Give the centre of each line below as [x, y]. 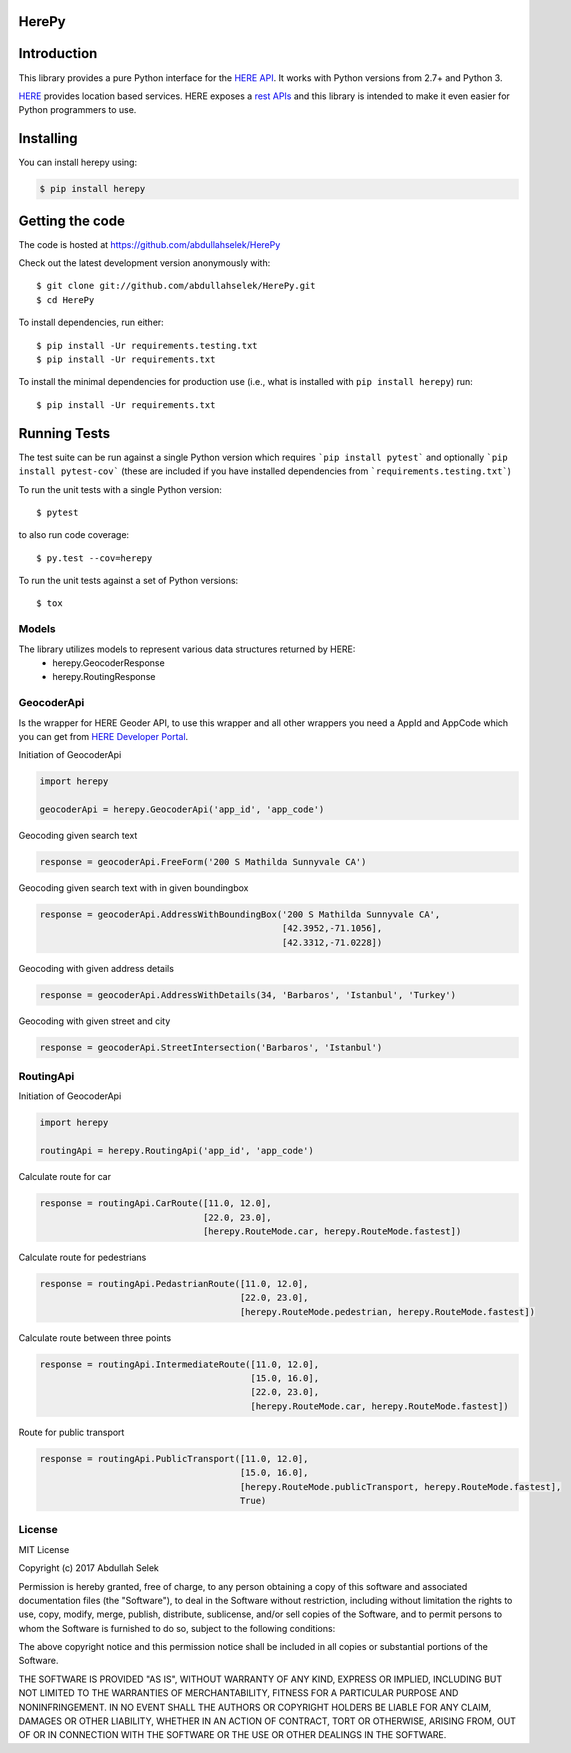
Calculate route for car [65, 1177]
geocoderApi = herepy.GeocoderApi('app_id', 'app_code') [182, 809]
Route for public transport [71, 1432]
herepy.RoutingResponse [104, 677]
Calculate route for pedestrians [82, 1257]
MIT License [44, 1549]
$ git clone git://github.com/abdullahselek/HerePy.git [176, 286]
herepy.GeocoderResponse [108, 663]
